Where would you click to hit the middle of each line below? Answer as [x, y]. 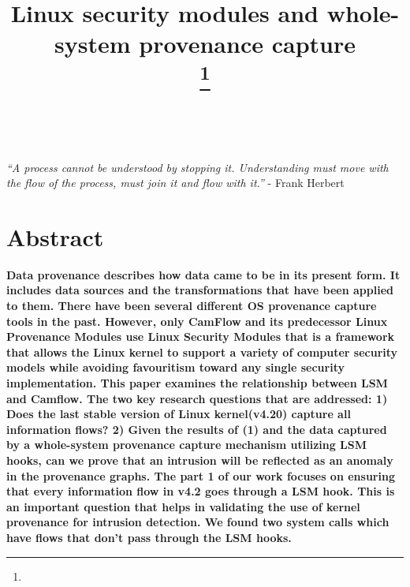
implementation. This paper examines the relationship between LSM [197, 383]
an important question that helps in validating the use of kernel [183, 506]
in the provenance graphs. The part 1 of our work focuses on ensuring [201, 475]
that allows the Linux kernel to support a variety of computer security [202, 351]
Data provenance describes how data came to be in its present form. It [203, 274]
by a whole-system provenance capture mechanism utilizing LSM [187, 445]
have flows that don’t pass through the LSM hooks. [149, 537]
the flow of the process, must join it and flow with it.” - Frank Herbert [175, 183]
